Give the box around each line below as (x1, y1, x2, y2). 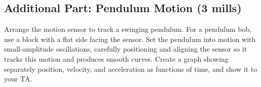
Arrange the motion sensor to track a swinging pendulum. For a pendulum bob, (4, 24, 252, 34)
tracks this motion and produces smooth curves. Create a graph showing (4, 53, 229, 64)
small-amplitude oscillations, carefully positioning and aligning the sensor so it (4, 43, 247, 54)
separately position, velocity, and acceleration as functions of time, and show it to (4, 63, 257, 74)
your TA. (4, 73, 32, 84)
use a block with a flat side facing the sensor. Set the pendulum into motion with (4, 33, 256, 44)
